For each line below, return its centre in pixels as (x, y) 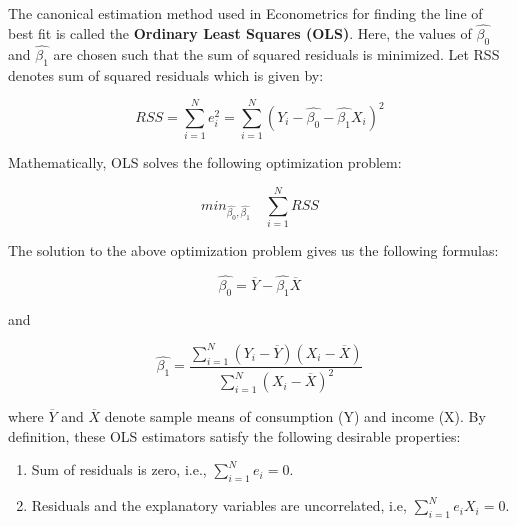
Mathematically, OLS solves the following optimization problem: (205, 162)
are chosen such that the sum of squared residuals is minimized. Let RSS (276, 53)
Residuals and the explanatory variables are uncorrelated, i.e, (219, 505)
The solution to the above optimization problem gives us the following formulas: (253, 250)
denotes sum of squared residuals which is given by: (166, 74)
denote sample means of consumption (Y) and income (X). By (295, 416)
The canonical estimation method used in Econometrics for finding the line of (245, 13)
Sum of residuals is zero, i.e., (119, 469)
